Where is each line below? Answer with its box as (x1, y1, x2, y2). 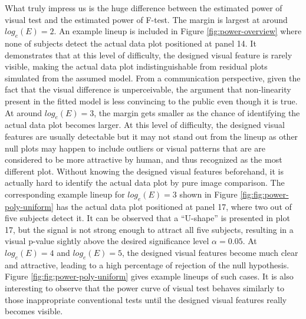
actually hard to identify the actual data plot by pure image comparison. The (5, 176, 285, 189)
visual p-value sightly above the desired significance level (5, 235, 209, 247)
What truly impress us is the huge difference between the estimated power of (5, 2, 282, 14)
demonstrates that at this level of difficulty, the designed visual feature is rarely (5, 48, 292, 61)
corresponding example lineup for (5, 188, 125, 200)
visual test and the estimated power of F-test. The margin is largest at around (5, 13, 288, 25)
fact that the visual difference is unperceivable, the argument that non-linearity (5, 83, 291, 96)
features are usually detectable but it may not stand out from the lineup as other (5, 130, 298, 142)
